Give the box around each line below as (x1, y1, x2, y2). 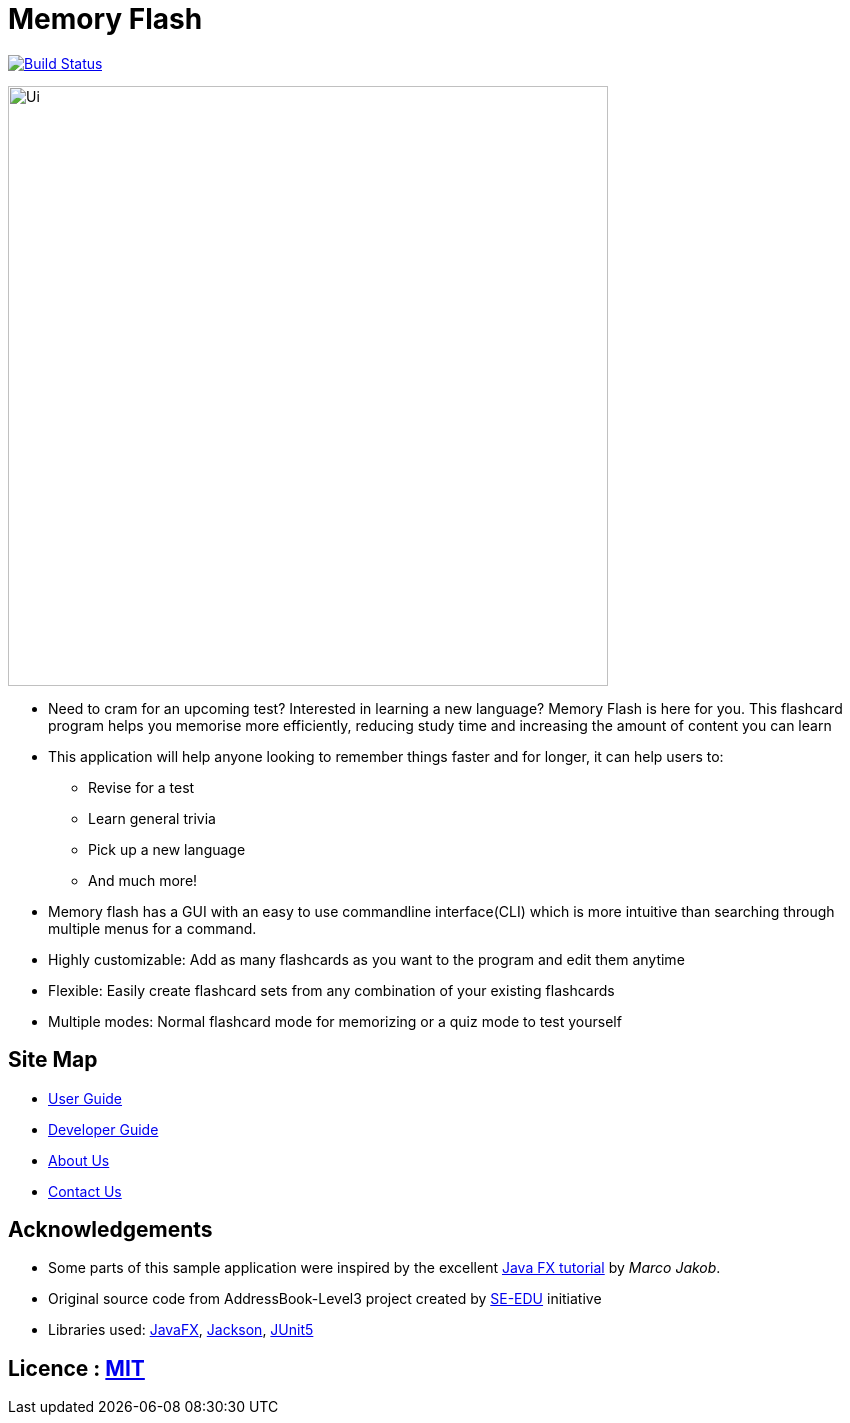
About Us (48, 1151, 110, 1169)
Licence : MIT (8, 1355, 145, 1381)
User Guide (48, 1089, 123, 1107)
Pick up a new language (88, 840, 246, 858)
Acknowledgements (8, 1217, 213, 1243)
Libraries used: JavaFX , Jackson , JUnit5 (48, 1321, 314, 1339)
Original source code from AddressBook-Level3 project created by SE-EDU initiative (48, 1290, 602, 1308)
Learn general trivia (88, 809, 216, 827)
